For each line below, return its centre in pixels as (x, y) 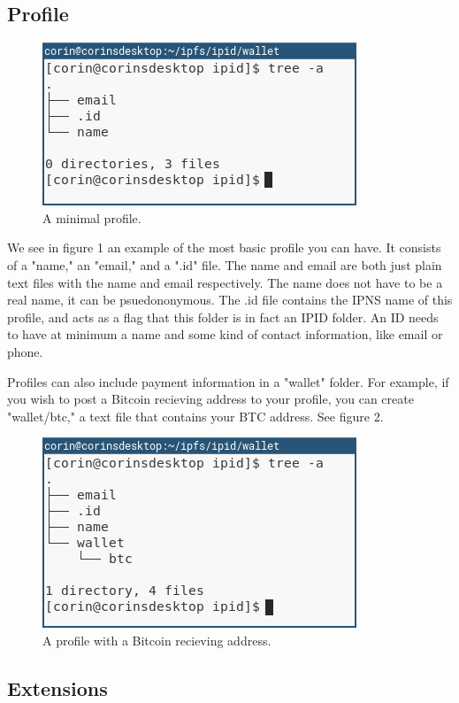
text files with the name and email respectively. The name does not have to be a (225, 282)
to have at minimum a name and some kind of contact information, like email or (225, 334)
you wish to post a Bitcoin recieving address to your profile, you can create (210, 399)
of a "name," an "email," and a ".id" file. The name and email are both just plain (225, 264)
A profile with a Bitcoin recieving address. (157, 640)
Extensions (57, 688)
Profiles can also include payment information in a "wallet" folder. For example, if (228, 381)
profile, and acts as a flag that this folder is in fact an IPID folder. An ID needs (223, 317)
